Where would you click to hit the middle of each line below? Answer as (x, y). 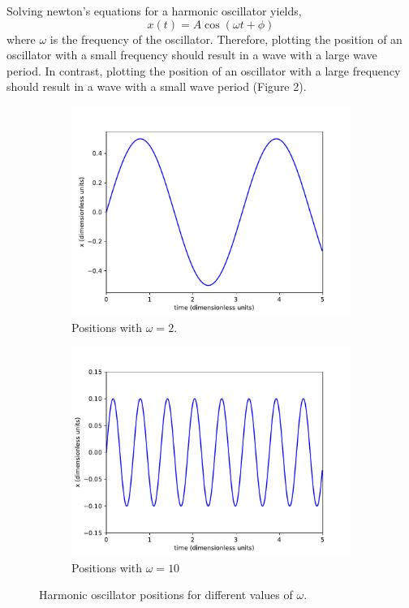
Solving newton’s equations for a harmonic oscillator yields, (154, 11)
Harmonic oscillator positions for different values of (166, 595)
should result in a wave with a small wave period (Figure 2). (157, 86)
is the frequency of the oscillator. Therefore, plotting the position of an (226, 39)
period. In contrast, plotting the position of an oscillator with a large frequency (204, 70)
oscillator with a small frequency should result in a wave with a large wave (192, 55)
